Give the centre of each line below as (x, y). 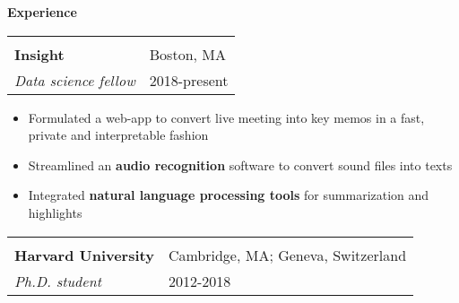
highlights (55, 212)
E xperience (42, 12)
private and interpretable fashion (118, 135)
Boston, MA (187, 54)
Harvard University (84, 255)
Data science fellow (75, 80)
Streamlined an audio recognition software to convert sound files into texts (240, 164)
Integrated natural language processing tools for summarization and (229, 195)
